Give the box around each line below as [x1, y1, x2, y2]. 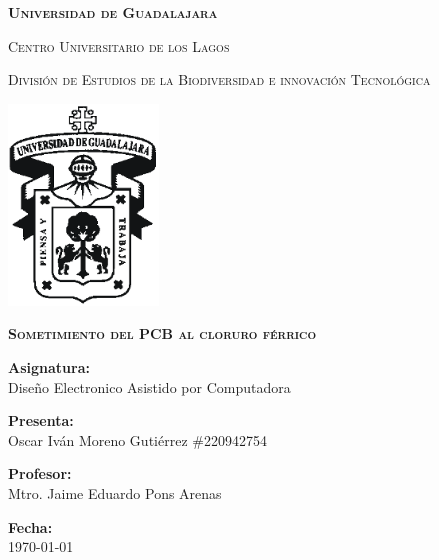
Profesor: [8, 463, 72, 484]
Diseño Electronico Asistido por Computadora [8, 376, 291, 397]
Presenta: [8, 410, 74, 431]
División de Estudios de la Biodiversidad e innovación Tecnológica [8, 69, 431, 90]
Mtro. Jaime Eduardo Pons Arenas [8, 483, 222, 504]
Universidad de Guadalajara [8, 2, 218, 22]
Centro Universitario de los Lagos [8, 35, 230, 56]
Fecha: [8, 516, 53, 537]
